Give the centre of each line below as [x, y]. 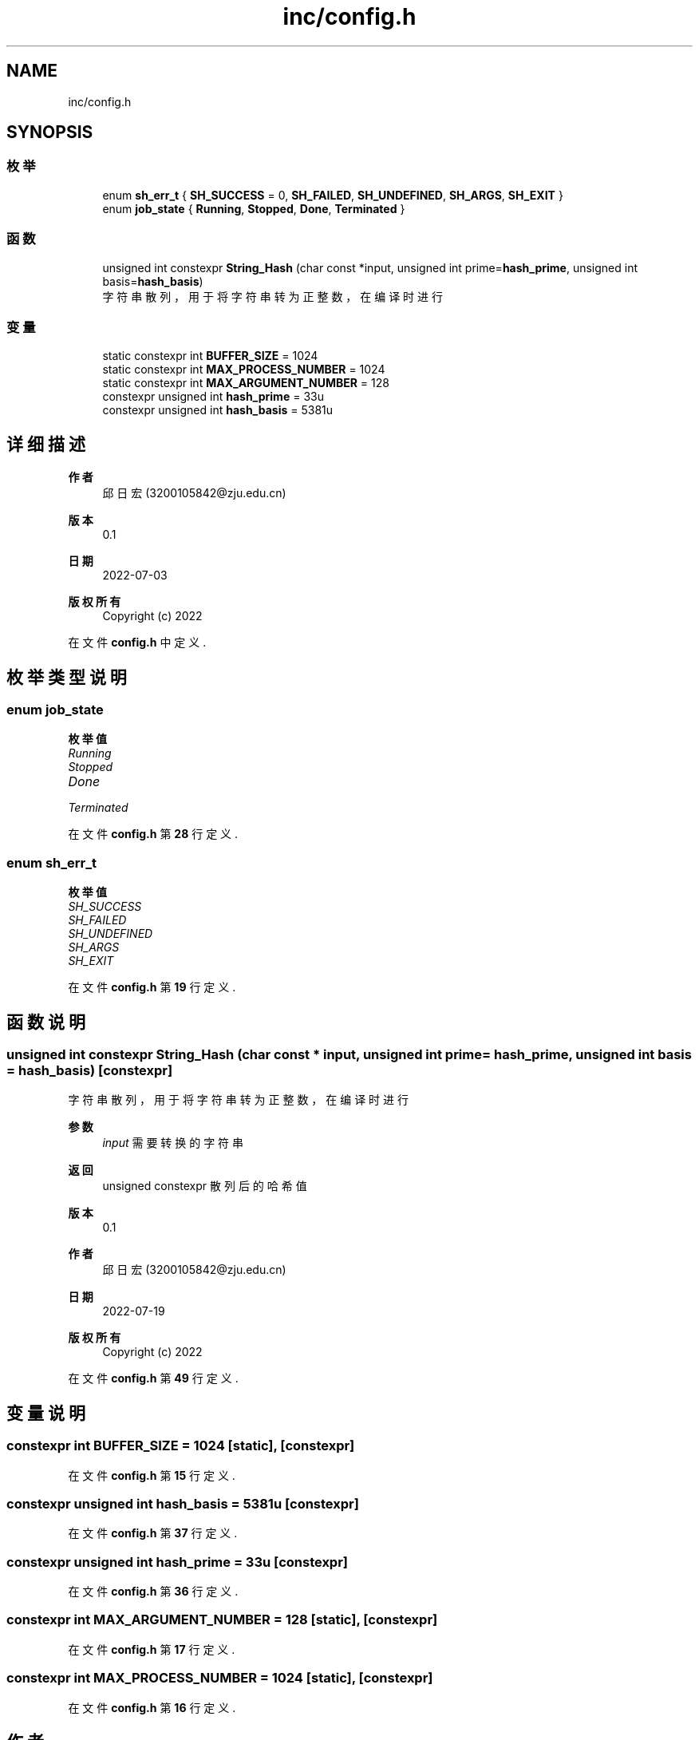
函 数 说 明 [46, 1022]
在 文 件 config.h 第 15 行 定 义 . [152, 1475]
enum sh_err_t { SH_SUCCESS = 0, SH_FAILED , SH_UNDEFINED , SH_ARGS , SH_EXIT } [333, 195]
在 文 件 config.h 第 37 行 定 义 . [153, 1533]
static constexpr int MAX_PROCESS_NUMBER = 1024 [244, 370]
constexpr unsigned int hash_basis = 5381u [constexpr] [183, 1503]
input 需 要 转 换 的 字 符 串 [173, 1143]
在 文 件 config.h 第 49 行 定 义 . [153, 1378]
